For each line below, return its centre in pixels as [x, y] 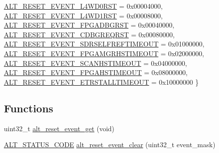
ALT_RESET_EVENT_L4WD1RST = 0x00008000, [83, 15]
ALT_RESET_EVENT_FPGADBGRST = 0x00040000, [89, 25]
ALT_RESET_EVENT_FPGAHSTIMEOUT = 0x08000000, [96, 72]
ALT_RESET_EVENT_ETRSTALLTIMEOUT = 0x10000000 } [101, 82]
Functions [29, 108]
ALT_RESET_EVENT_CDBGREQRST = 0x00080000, [89, 34]
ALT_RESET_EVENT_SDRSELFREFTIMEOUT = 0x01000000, [104, 44]
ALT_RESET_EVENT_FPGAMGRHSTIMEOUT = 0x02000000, [104, 53]
